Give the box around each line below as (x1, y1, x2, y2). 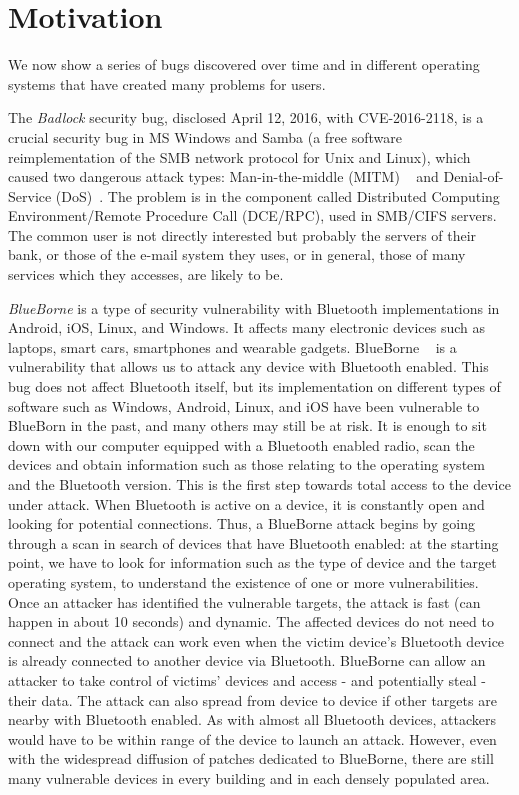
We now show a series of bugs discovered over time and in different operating (8, 54, 480, 75)
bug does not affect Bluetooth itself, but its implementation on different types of (8, 376, 501, 397)
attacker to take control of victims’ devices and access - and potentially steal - (8, 669, 486, 690)
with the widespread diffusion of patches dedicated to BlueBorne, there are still (8, 748, 494, 769)
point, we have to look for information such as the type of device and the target (8, 552, 497, 573)
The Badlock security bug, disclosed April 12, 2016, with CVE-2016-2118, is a (8, 107, 484, 128)
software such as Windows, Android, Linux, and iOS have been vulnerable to (8, 395, 480, 416)
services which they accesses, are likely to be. (8, 264, 284, 285)
